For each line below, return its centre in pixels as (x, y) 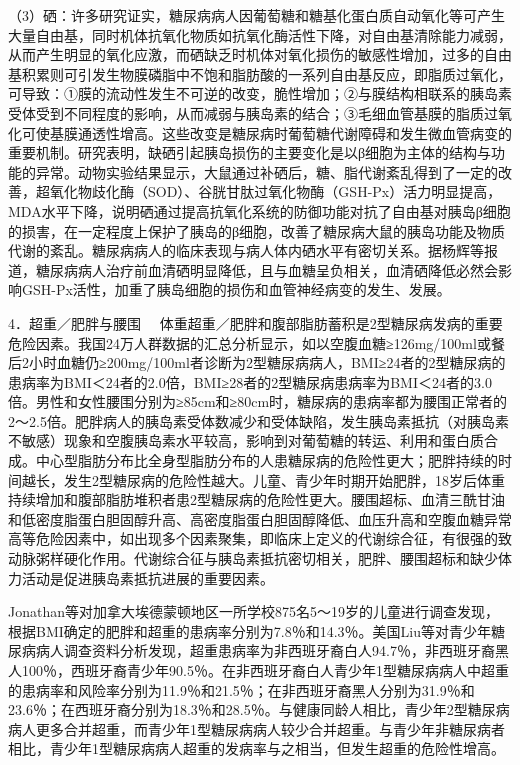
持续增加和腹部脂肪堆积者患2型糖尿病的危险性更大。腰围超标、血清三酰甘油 (256, 499)
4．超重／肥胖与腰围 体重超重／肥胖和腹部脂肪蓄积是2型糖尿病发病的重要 (255, 322)
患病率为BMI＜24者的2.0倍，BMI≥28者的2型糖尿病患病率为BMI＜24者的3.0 (250, 381)
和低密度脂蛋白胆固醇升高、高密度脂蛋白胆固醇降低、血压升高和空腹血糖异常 (260, 518)
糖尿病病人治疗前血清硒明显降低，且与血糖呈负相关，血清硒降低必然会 (266, 269)
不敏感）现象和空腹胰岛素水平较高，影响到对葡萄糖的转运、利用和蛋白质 (246, 440)
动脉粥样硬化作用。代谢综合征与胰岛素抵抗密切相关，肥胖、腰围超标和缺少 (253, 558)
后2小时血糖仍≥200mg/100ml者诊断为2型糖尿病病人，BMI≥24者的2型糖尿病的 (257, 362)
